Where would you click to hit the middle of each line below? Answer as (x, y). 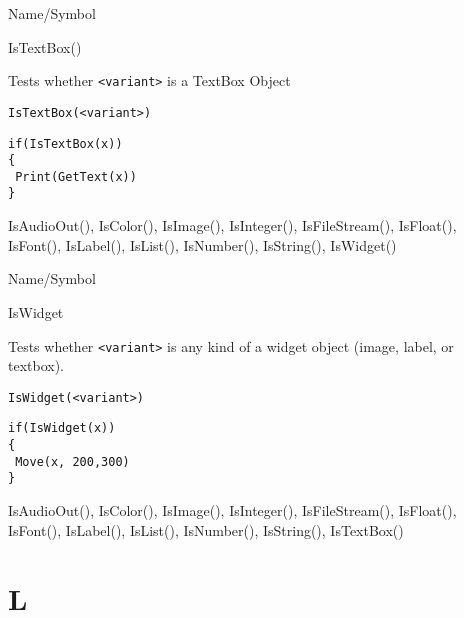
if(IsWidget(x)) (62, 428)
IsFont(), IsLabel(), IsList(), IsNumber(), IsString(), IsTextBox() (206, 529)
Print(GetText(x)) (76, 176)
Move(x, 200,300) (72, 461)
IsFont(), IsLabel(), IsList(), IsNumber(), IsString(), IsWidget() (202, 244)
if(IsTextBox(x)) (65, 143)
